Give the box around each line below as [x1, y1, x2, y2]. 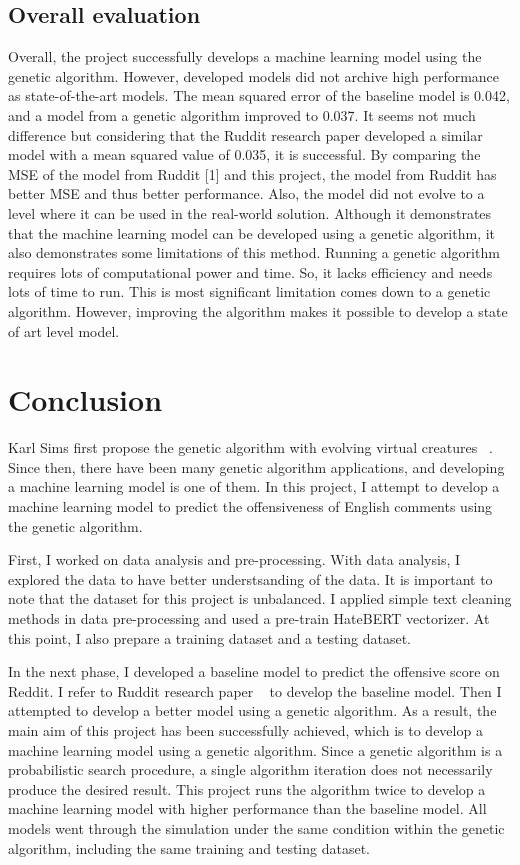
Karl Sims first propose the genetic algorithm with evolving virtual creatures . [8, 437, 493, 458]
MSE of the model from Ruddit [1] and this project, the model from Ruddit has [8, 163, 497, 184]
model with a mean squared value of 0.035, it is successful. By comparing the [8, 144, 481, 165]
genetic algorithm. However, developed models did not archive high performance [8, 65, 500, 86]
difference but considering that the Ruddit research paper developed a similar [8, 124, 483, 145]
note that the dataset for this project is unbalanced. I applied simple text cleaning [8, 588, 512, 609]
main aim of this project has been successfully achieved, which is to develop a [8, 719, 483, 740]
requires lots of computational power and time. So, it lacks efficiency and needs [8, 261, 493, 282]
